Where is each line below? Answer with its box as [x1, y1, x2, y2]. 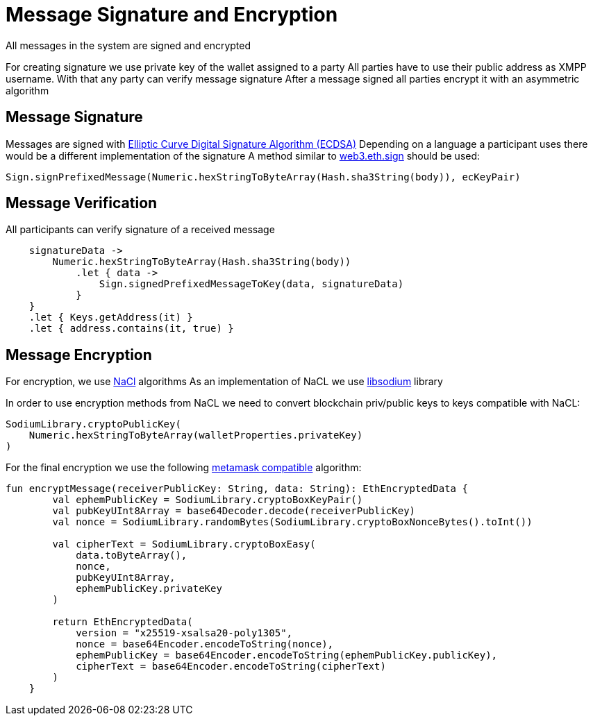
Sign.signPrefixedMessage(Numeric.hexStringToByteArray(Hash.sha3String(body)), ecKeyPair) [6, 171, 521, 183]
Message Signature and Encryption [6, 3, 338, 26]
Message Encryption [6, 346, 152, 364]
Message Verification [6, 194, 158, 212]
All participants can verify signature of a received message [6, 223, 275, 236]
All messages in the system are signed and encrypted [6, 39, 251, 51]
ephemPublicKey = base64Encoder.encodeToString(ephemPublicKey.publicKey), [76, 650, 498, 661]
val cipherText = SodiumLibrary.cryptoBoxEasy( [52, 538, 316, 550]
